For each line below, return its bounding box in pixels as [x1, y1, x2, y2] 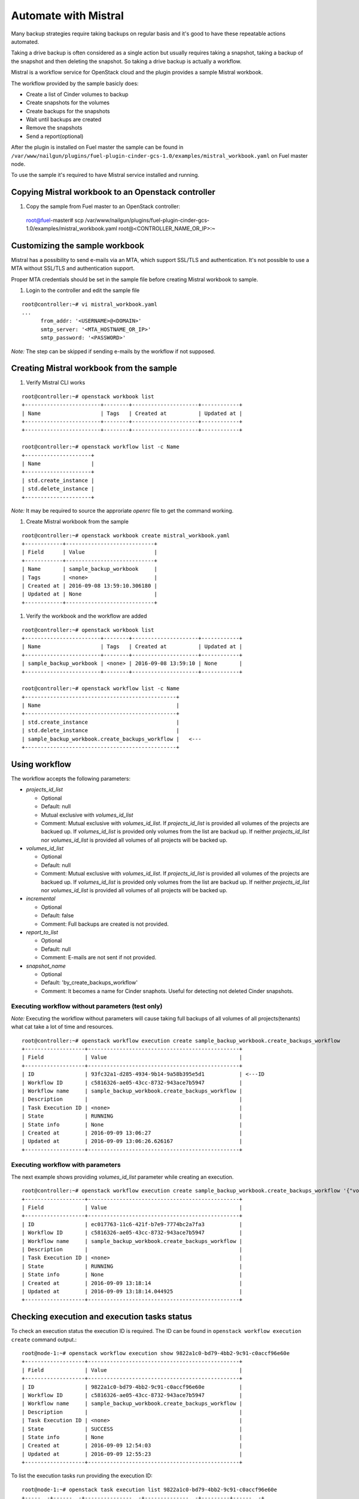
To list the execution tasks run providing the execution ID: [11, 1472, 153, 1479]
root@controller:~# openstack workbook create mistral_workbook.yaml [22, 532, 230, 539]
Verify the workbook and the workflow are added [26, 612, 147, 620]
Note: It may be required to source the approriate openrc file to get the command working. [11, 507, 234, 514]
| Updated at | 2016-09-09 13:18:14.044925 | [22, 1288, 243, 1295]
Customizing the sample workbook [11, 240, 145, 251]
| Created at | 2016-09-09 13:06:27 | [22, 1129, 243, 1136]
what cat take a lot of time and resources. [11, 1023, 114, 1031]
